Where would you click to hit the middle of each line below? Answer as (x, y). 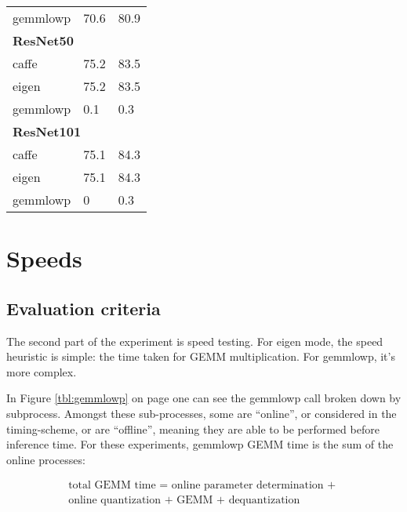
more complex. (42, 371)
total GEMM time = (118, 486)
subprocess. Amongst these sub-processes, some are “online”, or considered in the (202, 413)
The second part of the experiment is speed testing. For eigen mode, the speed (195, 341)
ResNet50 (43, 40)
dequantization (264, 501)
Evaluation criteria (84, 308)
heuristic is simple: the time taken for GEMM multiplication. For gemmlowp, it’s (201, 356)
